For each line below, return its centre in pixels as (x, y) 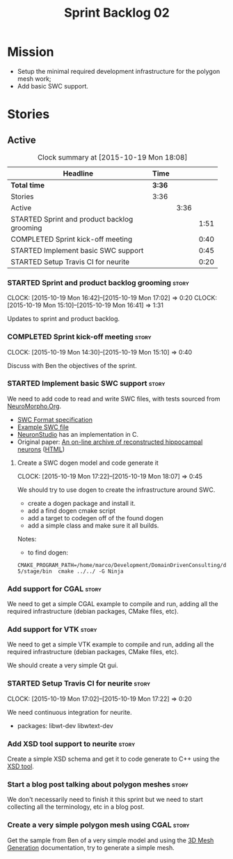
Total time (28, 185)
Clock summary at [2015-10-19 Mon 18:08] (112, 157)
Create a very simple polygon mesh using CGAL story (98, 825)
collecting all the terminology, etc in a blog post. (76, 807)
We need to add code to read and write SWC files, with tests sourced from (114, 398)
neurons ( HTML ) (41, 449)
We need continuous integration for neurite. (70, 712)
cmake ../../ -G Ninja (91, 571)
